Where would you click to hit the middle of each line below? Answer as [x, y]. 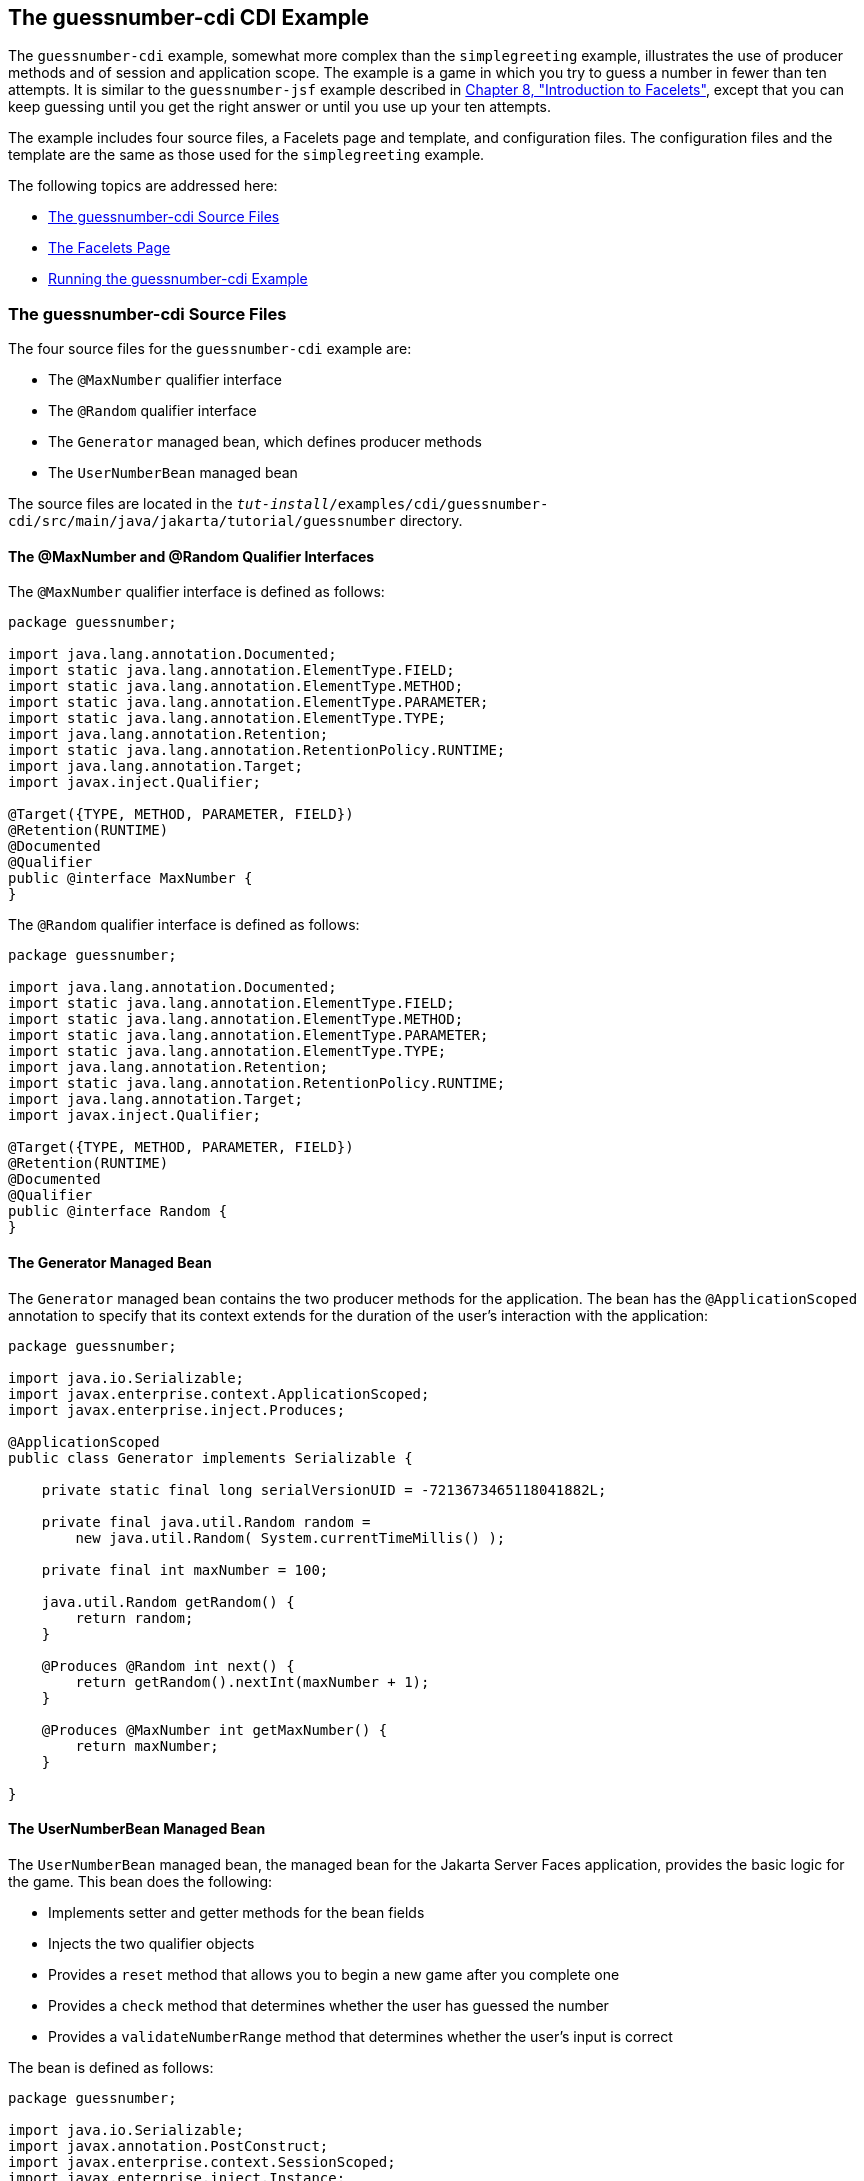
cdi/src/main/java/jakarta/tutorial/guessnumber [202, 521]
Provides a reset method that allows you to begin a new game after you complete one [334, 1974]
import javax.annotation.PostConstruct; [168, 2145]
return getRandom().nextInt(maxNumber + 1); [252, 1681]
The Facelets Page [109, 248]
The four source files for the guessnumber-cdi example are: [210, 349]
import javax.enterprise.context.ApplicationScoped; [219, 1393]
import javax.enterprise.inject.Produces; [177, 1409]
